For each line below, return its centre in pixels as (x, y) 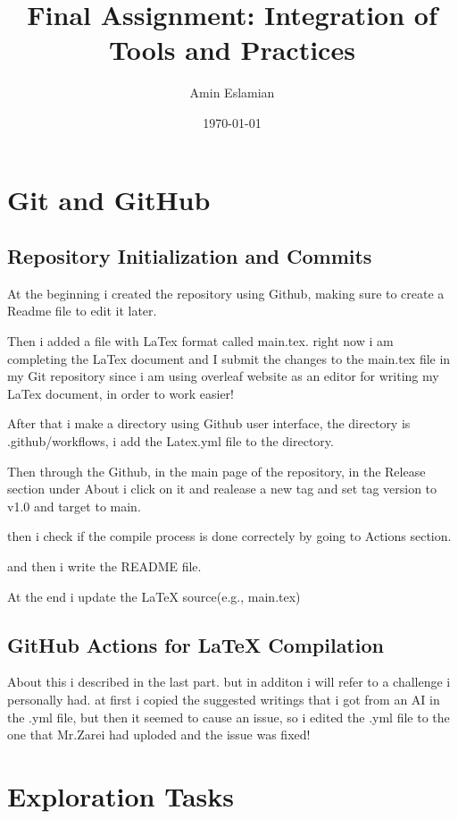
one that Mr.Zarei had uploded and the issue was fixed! (159, 735)
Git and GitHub (109, 199)
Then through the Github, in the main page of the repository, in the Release (217, 471)
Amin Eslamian (232, 93)
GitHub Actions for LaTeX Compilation (196, 644)
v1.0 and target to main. (74, 506)
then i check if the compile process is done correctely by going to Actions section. (229, 536)
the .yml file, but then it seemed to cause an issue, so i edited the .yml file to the (229, 717)
